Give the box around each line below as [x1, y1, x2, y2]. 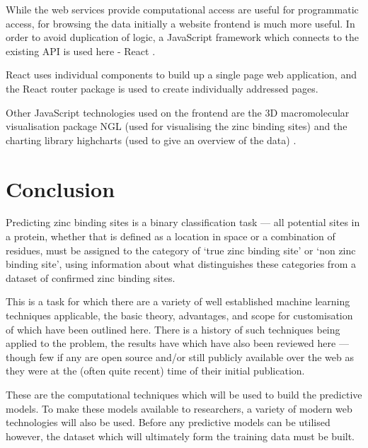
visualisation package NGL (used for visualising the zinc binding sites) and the [6, 119, 347, 134]
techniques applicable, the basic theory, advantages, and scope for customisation [6, 308, 353, 323]
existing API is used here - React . [6, 43, 156, 58]
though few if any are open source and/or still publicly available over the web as [6, 349, 354, 364]
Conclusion [6, 174, 115, 203]
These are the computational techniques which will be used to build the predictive [6, 387, 362, 401]
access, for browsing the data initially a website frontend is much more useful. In [6, 16, 355, 30]
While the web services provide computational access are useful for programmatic [6, 2, 359, 16]
